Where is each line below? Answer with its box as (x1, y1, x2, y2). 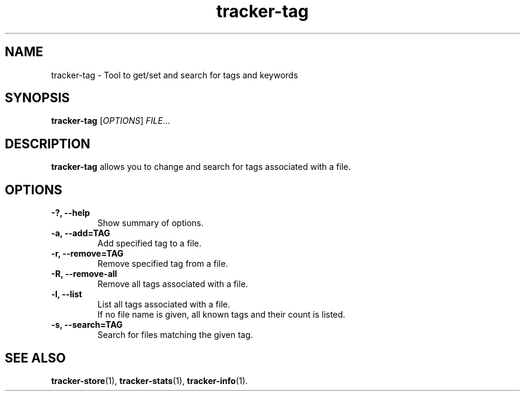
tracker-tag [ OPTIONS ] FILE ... (51, 115, 170, 126)
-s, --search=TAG (51, 319, 123, 330)
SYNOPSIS (5, 90, 70, 106)
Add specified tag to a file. (97, 238, 202, 249)
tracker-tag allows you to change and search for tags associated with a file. (51, 162, 351, 172)
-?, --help (51, 208, 90, 218)
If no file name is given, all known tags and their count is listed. (97, 309, 346, 320)
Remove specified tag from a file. (97, 258, 228, 269)
